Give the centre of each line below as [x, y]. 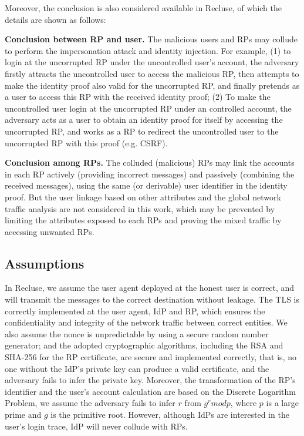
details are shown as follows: [55, 19]
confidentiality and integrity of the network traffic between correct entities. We [146, 322]
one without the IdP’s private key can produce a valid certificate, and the [137, 368]
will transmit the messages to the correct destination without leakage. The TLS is [152, 299]
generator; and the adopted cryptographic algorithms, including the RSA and [144, 345]
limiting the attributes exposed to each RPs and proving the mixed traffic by [143, 220]
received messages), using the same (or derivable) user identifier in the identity [146, 185]
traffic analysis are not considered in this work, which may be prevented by [140, 208]
